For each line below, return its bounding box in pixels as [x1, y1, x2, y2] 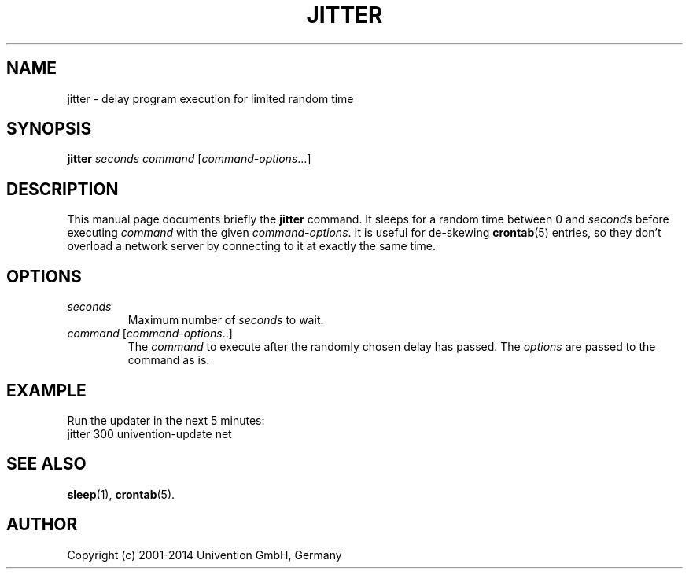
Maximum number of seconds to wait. [127, 313, 324, 327]
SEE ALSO [6, 454, 87, 474]
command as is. [127, 353, 210, 367]
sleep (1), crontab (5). [67, 487, 175, 501]
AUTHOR [6, 514, 78, 535]
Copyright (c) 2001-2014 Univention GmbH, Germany [67, 547, 342, 562]
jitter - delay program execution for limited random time [67, 91, 354, 105]
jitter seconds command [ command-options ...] [67, 152, 311, 166]
